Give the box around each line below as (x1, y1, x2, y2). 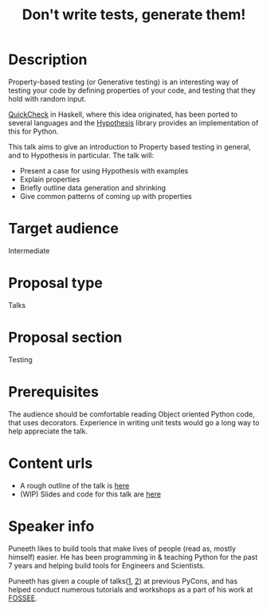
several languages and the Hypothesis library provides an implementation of (8, 118, 259, 127)
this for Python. (8, 126, 59, 136)
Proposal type (8, 274, 104, 293)
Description (8, 50, 88, 69)
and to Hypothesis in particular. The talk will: (8, 150, 154, 160)
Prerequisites (8, 382, 100, 401)
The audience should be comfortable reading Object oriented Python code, (8, 409, 255, 419)
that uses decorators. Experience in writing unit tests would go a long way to (8, 417, 260, 427)
